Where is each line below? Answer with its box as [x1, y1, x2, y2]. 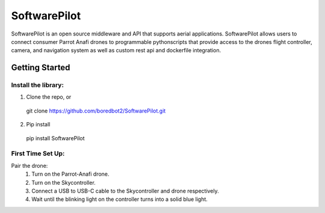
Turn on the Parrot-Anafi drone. [31, 170, 110, 177]
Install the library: [11, 81, 64, 90]
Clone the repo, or [26, 93, 72, 100]
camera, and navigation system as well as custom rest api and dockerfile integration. [11, 47, 221, 54]
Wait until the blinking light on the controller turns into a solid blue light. [31, 196, 208, 203]
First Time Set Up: [11, 149, 65, 158]
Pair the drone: [11, 162, 48, 169]
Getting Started [11, 63, 70, 73]
